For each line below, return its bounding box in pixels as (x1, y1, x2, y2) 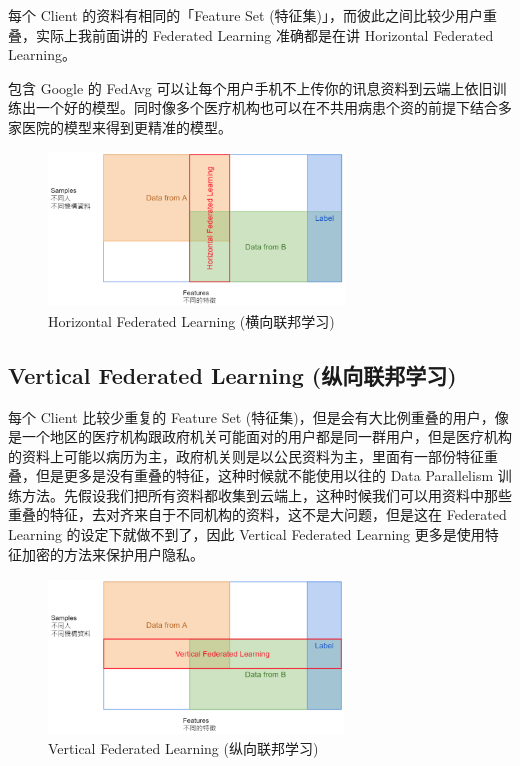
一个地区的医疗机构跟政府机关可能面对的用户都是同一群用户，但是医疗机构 (21, 426, 512, 447)
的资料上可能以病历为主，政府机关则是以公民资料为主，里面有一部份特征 (8, 445, 484, 466)
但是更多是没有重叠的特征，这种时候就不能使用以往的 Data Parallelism (35, 465, 494, 486)
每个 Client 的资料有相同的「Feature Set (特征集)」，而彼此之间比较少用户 (8, 5, 484, 25)
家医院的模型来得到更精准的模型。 (8, 116, 232, 137)
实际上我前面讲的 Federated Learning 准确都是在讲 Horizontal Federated (35, 24, 494, 45)
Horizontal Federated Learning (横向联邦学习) (48, 310, 335, 331)
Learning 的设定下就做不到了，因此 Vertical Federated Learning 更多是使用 (8, 524, 485, 545)
